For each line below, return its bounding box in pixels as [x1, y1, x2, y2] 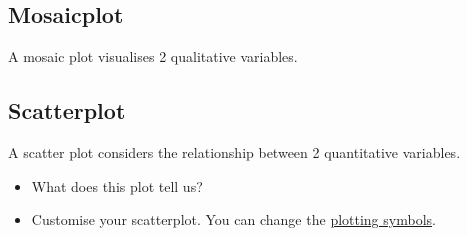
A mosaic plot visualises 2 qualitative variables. [8, 46, 298, 67]
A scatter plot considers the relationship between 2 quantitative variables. [8, 142, 461, 162]
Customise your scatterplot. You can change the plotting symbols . [31, 209, 436, 230]
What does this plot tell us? [31, 175, 203, 196]
